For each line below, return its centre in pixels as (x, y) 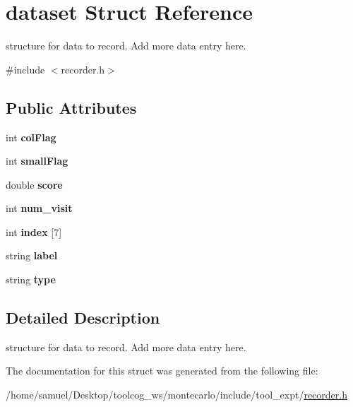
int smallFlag (37, 161)
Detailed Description (83, 318)
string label (32, 255)
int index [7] (34, 231)
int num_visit (39, 208)
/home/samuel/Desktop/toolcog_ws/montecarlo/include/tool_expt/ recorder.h (176, 395)
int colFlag (31, 137)
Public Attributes (71, 107)
